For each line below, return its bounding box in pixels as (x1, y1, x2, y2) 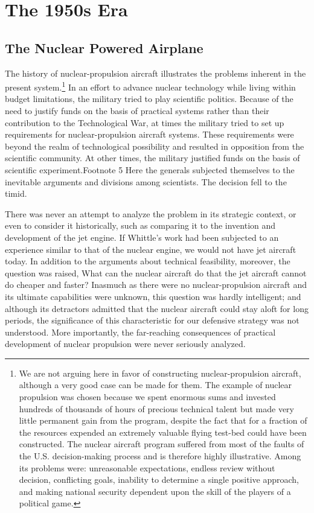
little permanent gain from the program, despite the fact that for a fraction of (19, 414, 307, 427)
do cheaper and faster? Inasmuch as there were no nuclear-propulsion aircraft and (5, 278, 307, 291)
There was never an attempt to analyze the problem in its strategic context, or (5, 207, 296, 220)
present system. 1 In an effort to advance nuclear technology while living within (5, 79, 296, 93)
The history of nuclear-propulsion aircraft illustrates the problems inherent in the (5, 66, 306, 79)
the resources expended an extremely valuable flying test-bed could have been (19, 425, 307, 438)
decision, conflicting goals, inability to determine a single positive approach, (19, 473, 299, 486)
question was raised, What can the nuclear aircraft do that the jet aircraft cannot (5, 266, 307, 279)
